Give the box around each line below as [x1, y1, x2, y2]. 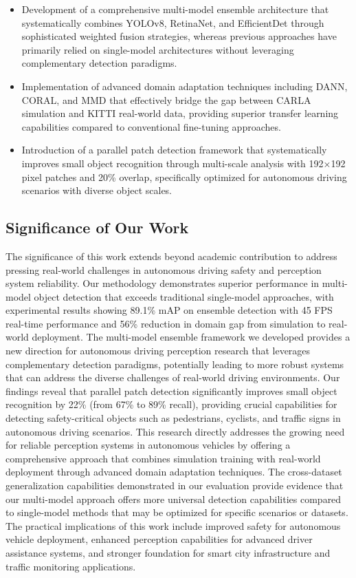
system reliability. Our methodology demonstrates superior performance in [5, 276, 320, 290]
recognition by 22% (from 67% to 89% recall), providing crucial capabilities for [5, 397, 337, 411]
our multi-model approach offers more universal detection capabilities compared [5, 491, 342, 506]
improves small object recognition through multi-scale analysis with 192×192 [21, 156, 346, 170]
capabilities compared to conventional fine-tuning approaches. [21, 119, 281, 133]
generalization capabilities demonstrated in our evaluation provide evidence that [5, 478, 344, 493]
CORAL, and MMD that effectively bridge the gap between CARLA [21, 92, 311, 107]
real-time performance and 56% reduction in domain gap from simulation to [5, 316, 326, 330]
